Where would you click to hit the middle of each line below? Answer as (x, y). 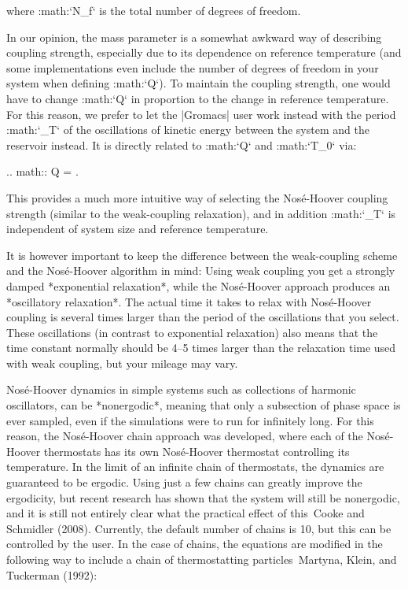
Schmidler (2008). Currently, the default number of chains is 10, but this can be (199, 528)
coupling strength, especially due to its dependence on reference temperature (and (204, 52)
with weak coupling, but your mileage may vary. (122, 363)
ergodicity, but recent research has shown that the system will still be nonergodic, (203, 497)
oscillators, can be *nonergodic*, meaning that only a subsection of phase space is (204, 405)
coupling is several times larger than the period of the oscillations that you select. (203, 317)
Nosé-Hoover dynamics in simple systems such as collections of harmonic (181, 389)
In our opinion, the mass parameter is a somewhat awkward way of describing (194, 37)
